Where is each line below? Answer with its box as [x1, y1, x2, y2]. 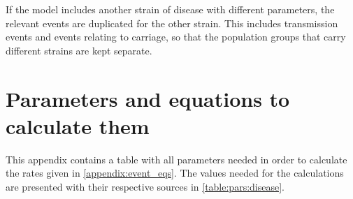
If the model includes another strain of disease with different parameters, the [6, 2, 335, 16]
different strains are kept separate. [6, 43, 152, 57]
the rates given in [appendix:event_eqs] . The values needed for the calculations [6, 165, 344, 180]
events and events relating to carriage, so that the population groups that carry [6, 29, 346, 44]
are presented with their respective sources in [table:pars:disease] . [6, 179, 284, 193]
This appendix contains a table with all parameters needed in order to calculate [6, 152, 347, 166]
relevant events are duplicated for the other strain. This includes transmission [6, 15, 338, 30]
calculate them [6, 111, 150, 140]
